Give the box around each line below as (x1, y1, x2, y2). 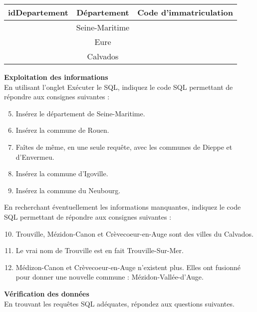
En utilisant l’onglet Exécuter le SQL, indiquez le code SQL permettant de (4, 81, 233, 92)
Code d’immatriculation (137, 6, 233, 18)
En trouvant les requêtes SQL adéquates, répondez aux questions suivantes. (4, 298, 235, 309)
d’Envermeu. (15, 151, 54, 162)
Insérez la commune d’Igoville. (15, 168, 108, 179)
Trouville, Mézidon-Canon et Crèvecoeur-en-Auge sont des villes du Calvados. (15, 228, 254, 239)
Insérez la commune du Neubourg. (15, 185, 121, 195)
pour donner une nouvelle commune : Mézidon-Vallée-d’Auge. (15, 272, 204, 282)
